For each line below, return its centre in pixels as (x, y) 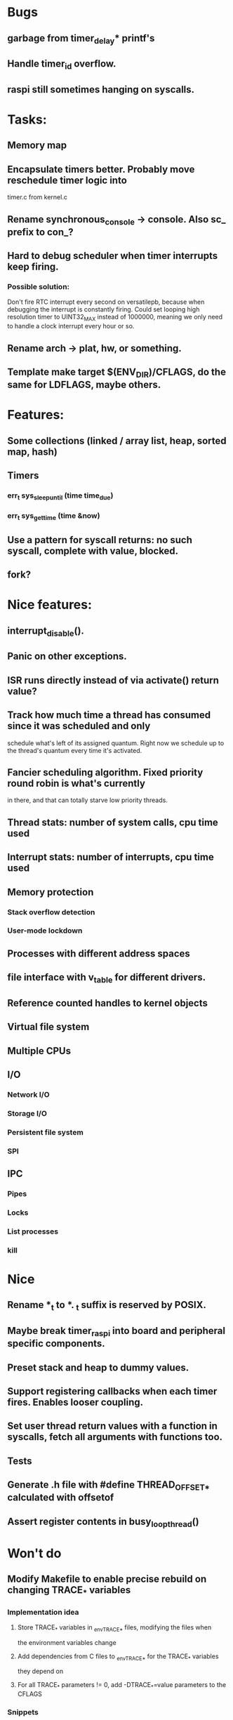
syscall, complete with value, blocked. (93, 551)
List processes (33, 1231)
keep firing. (33, 267)
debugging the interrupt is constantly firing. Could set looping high (104, 309)
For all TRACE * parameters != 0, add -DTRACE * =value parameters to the (122, 1686)
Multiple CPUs (39, 1051)
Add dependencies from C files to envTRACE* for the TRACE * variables (118, 1657)
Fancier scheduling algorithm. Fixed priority (105, 773)
